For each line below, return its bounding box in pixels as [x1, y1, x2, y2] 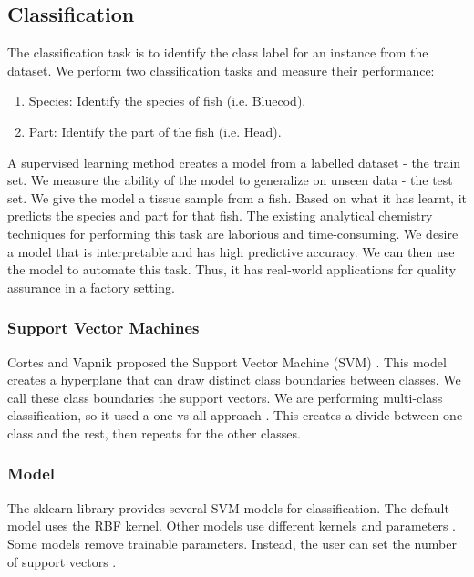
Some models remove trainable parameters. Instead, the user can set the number [7, 533, 457, 552]
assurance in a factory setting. [7, 277, 175, 296]
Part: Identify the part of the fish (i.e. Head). [28, 121, 282, 140]
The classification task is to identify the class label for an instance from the [7, 43, 428, 62]
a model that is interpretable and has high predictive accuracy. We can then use [7, 242, 455, 261]
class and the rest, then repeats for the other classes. [7, 423, 301, 442]
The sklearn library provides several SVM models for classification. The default [7, 498, 449, 517]
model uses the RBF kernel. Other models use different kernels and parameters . [7, 516, 457, 535]
